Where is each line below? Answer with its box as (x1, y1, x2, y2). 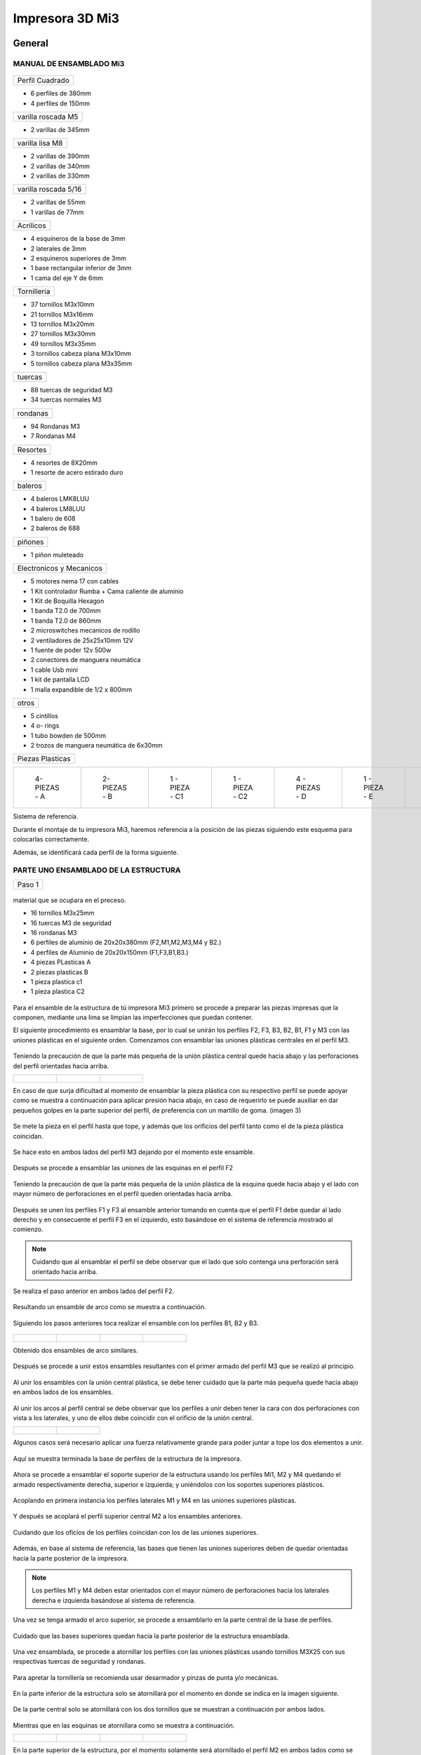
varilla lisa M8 (17, 138, 63, 148)
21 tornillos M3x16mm (30, 310, 94, 319)
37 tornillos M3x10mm (30, 300, 95, 309)
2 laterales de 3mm (30, 244, 87, 253)
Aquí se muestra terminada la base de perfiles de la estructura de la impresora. (13, 1454, 242, 1463)
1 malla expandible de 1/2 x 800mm (30, 685, 133, 694)
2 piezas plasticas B (30, 967, 88, 976)
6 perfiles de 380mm (30, 89, 91, 98)
